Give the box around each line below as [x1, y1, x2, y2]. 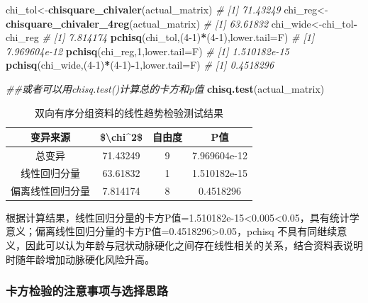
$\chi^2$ [100, 130, 143, 144]
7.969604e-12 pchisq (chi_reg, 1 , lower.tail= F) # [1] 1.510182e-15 [6, 43, 289, 58]
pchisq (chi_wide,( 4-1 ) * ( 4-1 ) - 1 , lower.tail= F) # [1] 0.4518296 [6, 57, 274, 72]
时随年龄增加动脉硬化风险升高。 [6, 251, 155, 266]
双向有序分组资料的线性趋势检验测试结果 [34, 105, 223, 120]
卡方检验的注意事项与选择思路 [6, 282, 169, 299]
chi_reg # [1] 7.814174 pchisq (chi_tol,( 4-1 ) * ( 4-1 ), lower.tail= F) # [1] [6, 30, 315, 45]
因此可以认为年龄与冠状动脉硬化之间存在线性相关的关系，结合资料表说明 [25, 237, 363, 252]
